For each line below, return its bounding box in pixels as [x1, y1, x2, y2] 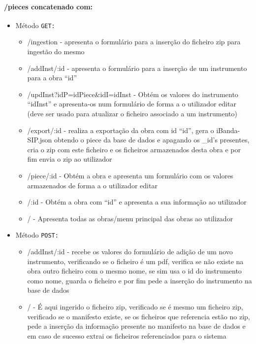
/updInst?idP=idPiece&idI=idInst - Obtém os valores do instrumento [27, 89, 238, 99]
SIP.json [27, 135, 52, 145]
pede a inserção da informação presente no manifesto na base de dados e [27, 321, 246, 331]
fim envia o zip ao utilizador [27, 154, 112, 164]
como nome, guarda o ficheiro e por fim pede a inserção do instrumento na [27, 275, 252, 285]
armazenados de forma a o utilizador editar [27, 180, 158, 190]
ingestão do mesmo [27, 46, 85, 57]
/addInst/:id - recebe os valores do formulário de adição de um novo [27, 246, 233, 257]
